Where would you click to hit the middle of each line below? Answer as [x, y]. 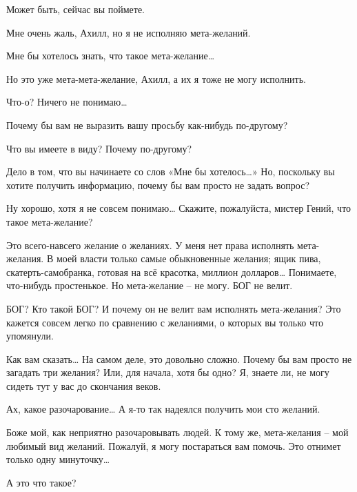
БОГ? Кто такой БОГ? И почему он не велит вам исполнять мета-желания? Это [174, 308]
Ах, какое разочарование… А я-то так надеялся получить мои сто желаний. [163, 409]
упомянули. [30, 336]
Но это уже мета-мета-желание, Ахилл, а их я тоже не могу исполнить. [156, 78]
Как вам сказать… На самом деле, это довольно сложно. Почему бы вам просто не [179, 358]
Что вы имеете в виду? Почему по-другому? [99, 148]
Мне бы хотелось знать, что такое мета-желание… [111, 56]
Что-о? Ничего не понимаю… [67, 102]
